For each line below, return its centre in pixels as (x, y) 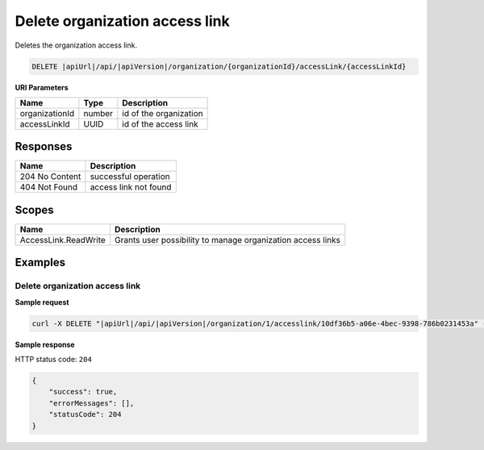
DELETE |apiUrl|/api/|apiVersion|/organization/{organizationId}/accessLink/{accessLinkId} (219, 66)
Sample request (42, 302)
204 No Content (50, 177)
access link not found (131, 187)
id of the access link (160, 123)
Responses (44, 146)
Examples (40, 262)
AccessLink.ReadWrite (63, 240)
